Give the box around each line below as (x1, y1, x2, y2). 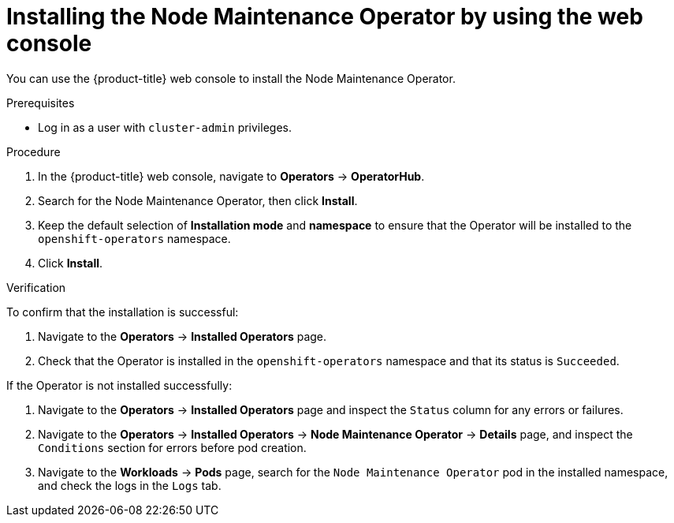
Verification (6, 280, 66, 294)
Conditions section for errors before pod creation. (38, 440, 307, 454)
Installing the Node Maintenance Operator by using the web (6, 3, 643, 30)
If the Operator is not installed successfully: (6, 378, 233, 392)
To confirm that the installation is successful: (6, 304, 239, 319)
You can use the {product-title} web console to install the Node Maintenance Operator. (6, 71, 456, 85)
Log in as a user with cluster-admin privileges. (38, 120, 292, 134)
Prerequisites (6, 95, 75, 110)
